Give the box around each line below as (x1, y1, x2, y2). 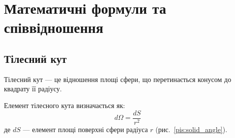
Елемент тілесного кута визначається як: (4, 100, 125, 110)
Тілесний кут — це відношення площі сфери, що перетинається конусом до (4, 74, 232, 84)
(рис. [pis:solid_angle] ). (155, 124, 228, 134)
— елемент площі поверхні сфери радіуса (23, 124, 148, 134)
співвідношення (4, 17, 104, 37)
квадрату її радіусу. (4, 83, 62, 94)
